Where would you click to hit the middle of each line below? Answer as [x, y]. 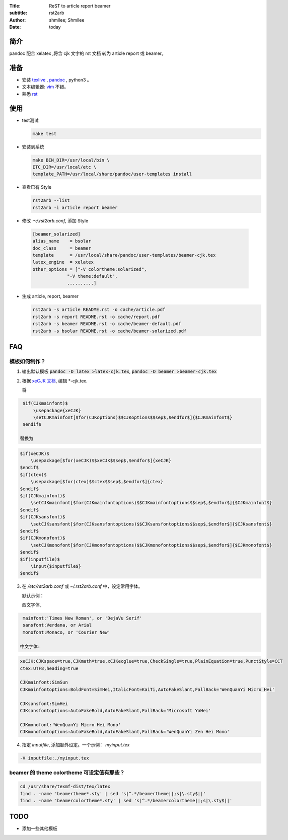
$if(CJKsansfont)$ [43, 517]
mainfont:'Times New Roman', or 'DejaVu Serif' [83, 618]
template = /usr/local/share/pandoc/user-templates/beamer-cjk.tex [124, 255]
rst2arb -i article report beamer [75, 207]
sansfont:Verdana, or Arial [57, 625]
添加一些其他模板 [40, 828]
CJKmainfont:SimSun [44, 682]
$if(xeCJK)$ [35, 453]
